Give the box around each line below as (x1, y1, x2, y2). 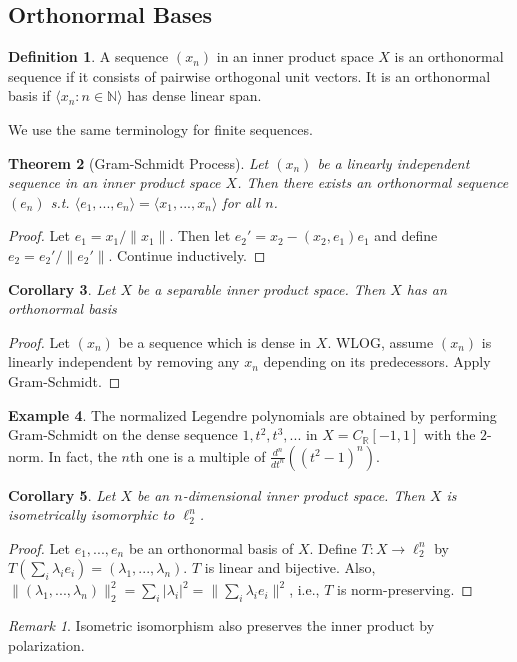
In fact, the (48, 445, 117, 466)
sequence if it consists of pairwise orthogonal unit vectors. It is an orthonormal (8, 65, 491, 86)
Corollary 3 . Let (8, 278, 116, 299)
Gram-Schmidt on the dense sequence (8, 424, 238, 445)
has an (406, 278, 447, 299)
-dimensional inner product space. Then (182, 484, 425, 505)
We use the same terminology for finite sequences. (8, 118, 313, 139)
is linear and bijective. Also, (204, 557, 376, 578)
